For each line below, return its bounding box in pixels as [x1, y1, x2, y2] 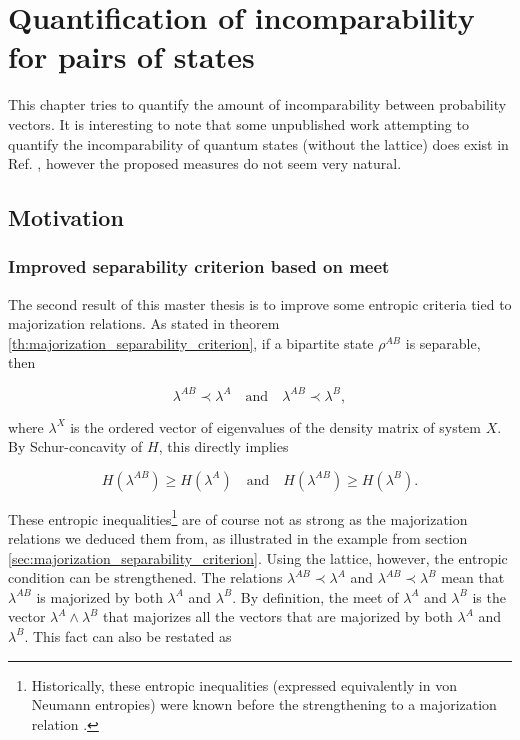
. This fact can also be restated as [24, 625, 232, 646]
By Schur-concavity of [8, 436, 143, 457]
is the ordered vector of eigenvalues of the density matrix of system [70, 416, 481, 437]
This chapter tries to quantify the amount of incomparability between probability [8, 94, 507, 115]
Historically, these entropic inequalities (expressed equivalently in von [31, 674, 457, 695]
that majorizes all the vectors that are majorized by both [102, 606, 453, 627]
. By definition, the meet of [232, 586, 399, 607]
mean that [441, 567, 505, 588]
